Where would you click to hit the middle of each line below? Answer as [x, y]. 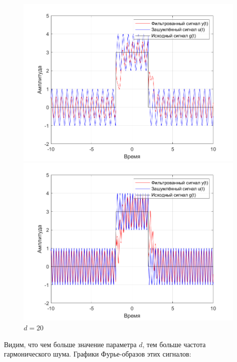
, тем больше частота [174, 344]
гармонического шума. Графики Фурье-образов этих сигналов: [98, 354]
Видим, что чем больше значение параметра [70, 344]
